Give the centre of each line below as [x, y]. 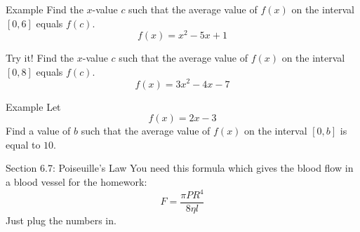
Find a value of [38, 131]
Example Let [33, 106]
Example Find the [45, 9]
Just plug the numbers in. [61, 220]
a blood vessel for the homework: [76, 181]
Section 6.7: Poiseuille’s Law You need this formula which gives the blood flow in [180, 168]
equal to [23, 144]
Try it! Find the [40, 58]
